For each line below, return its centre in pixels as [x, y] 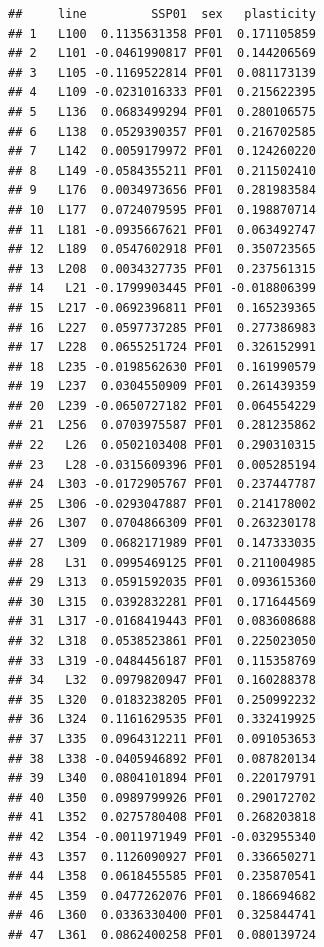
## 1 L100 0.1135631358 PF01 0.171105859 [162, 33]
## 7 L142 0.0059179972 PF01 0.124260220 [162, 151]
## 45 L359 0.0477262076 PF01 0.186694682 [162, 895]
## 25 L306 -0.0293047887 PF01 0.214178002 [162, 503]
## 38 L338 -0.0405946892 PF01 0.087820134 [162, 758]
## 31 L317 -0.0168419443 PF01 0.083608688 [162, 621]
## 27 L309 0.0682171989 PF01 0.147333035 [162, 543]
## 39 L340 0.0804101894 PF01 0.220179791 [162, 778]
